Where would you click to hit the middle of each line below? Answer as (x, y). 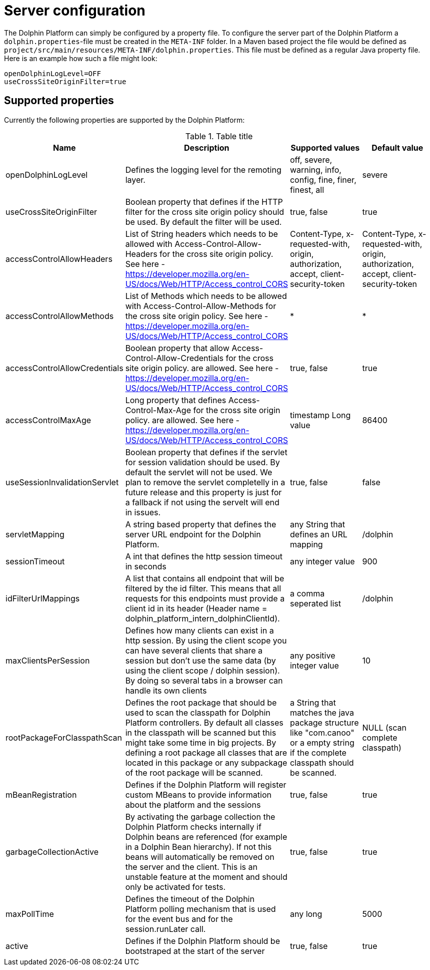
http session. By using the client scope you (206, 640)
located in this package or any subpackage (206, 762)
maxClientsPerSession (48, 660)
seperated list (315, 603)
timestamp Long (320, 415)
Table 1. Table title (219, 136)
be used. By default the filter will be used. (203, 222)
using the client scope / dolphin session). (202, 670)
